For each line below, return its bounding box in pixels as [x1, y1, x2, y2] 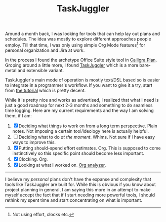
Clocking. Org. [18, 156, 48, 162]
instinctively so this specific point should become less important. [12, 150, 145, 156]
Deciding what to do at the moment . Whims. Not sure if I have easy [18, 134, 155, 140]
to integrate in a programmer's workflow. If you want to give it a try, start [5, 82, 153, 88]
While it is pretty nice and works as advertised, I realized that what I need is [5, 97, 159, 103]
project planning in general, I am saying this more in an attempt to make [5, 186, 151, 192]
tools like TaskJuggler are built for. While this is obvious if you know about [5, 181, 156, 187]
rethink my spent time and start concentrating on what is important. [5, 197, 142, 203]
